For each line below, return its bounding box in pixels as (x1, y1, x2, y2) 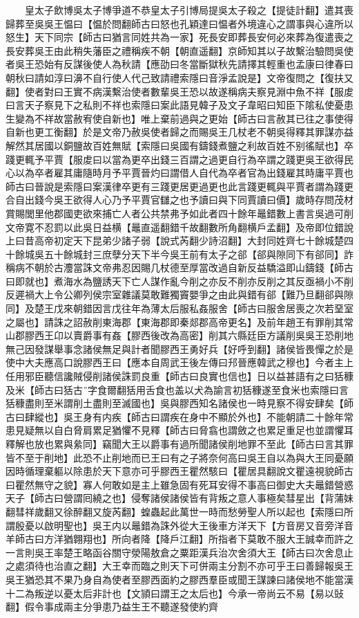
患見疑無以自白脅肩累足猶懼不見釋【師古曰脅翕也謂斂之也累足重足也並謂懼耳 (6, 423, 353, 437)
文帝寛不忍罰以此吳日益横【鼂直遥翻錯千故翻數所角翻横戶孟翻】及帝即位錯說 (6, 219, 353, 234)
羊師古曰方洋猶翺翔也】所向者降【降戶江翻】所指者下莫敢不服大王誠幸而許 (6, 531, 344, 546)
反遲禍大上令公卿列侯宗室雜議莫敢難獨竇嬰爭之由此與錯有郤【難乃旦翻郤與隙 (6, 287, 353, 302)
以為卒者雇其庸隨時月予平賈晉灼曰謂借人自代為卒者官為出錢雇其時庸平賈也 (14, 165, 353, 180)
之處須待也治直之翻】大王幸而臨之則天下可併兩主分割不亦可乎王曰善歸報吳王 (6, 558, 353, 573)
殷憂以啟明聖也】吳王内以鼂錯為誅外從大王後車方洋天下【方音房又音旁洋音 (14, 518, 353, 532)
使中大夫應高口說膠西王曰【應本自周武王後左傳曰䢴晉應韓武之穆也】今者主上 (6, 355, 353, 370)
